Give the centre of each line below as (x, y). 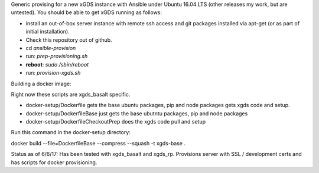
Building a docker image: (41, 84)
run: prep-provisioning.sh (57, 56)
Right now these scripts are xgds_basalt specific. (71, 94)
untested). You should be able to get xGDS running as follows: (87, 12)
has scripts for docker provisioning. (54, 162)
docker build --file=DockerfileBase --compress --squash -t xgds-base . (98, 143)
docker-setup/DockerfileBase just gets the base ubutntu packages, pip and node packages (137, 113)
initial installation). (48, 32)
